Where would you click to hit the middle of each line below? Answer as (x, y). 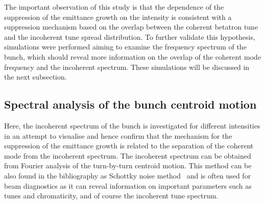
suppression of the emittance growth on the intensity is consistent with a (118, 17)
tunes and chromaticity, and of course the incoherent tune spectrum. (111, 196)
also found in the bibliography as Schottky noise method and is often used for (128, 175)
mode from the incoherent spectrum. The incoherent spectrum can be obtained (128, 155)
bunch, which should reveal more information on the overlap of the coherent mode (133, 56)
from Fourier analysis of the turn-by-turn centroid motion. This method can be (128, 165)
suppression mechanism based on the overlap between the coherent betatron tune (131, 27)
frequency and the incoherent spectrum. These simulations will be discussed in (127, 67)
